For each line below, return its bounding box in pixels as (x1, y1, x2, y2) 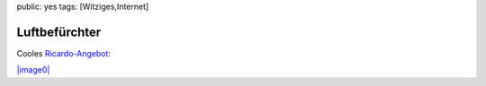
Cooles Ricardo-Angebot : (16, 47, 112, 58)
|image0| (16, 64, 50, 75)
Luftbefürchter (16, 24, 102, 39)
